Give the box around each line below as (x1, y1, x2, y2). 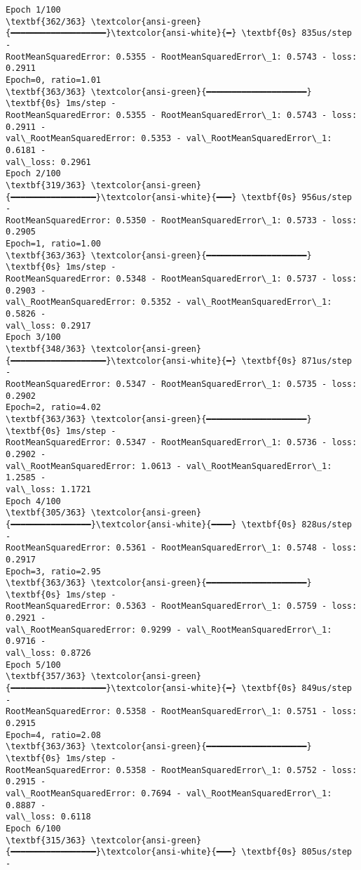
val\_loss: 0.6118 (6, 812, 91, 822)
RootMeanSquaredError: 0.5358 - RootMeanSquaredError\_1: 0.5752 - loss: (6, 765, 357, 775)
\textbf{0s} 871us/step (241, 355, 352, 366)
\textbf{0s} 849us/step (241, 683, 352, 694)
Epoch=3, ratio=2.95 (6, 566, 102, 576)
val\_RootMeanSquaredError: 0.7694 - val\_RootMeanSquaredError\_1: (6, 788, 332, 798)
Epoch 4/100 (6, 496, 61, 506)
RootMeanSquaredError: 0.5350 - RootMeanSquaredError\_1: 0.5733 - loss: (6, 215, 357, 225)
